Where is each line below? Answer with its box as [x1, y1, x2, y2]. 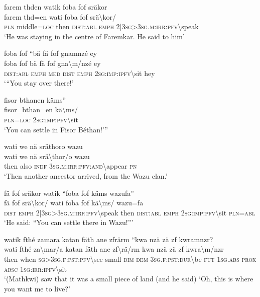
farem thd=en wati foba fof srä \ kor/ [4, 11, 116, 22]
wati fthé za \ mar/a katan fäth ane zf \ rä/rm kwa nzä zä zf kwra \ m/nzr [4, 244, 224, 254]
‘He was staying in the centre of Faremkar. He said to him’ [4, 31, 185, 41]
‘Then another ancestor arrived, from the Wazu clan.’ [4, 170, 168, 181]
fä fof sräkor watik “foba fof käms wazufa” [4, 187, 134, 198]
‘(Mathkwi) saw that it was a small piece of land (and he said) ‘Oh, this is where [4, 273, 253, 284]
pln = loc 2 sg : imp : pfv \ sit [4, 114, 78, 124]
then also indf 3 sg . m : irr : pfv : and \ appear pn [4, 161, 137, 171]
